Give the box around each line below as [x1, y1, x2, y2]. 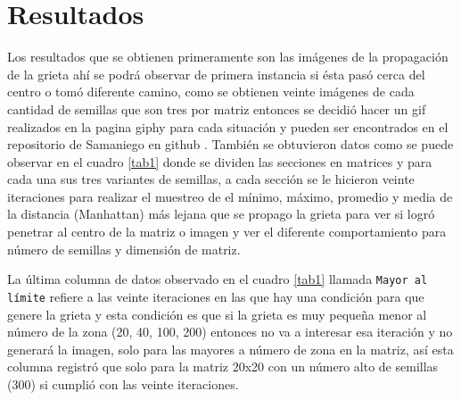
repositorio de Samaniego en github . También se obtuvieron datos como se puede [7, 135, 454, 154]
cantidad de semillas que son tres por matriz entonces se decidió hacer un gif [7, 99, 426, 118]
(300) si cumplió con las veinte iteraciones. [7, 374, 239, 393]
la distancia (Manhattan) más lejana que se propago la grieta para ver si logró [7, 204, 435, 223]
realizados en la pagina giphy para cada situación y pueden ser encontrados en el [7, 117, 449, 136]
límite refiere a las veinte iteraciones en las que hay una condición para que [7, 287, 424, 305]
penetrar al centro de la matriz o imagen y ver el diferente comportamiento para [7, 222, 447, 241]
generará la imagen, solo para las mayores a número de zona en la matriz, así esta [7, 339, 454, 358]
